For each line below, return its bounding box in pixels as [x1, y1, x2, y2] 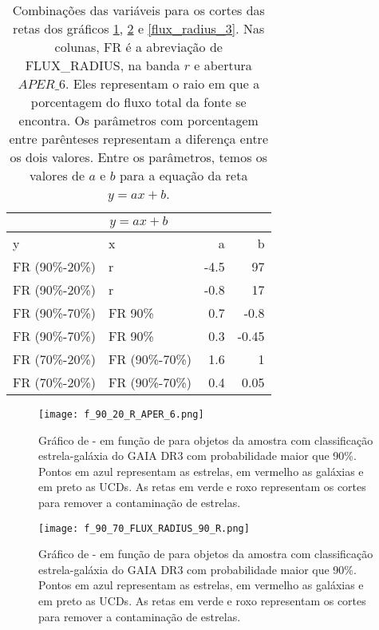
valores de [30, 166, 85, 184]
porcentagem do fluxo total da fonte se [30, 93, 247, 111]
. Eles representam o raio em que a [65, 74, 260, 93]
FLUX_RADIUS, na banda [25, 56, 180, 74]
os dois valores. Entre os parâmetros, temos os [10, 148, 268, 166]
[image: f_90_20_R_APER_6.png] [38, 409, 204, 420]
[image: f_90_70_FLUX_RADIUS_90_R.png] [38, 522, 250, 534]
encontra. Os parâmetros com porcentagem [18, 111, 259, 129]
